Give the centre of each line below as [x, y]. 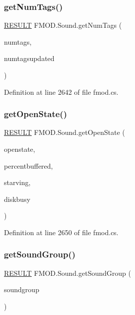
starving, [17, 182]
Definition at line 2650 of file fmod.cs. [61, 232]
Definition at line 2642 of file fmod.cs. [61, 92]
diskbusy [17, 199]
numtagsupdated [29, 58]
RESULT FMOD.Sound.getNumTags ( [63, 25]
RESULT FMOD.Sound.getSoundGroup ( [67, 273]
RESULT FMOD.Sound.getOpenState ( [65, 132]
